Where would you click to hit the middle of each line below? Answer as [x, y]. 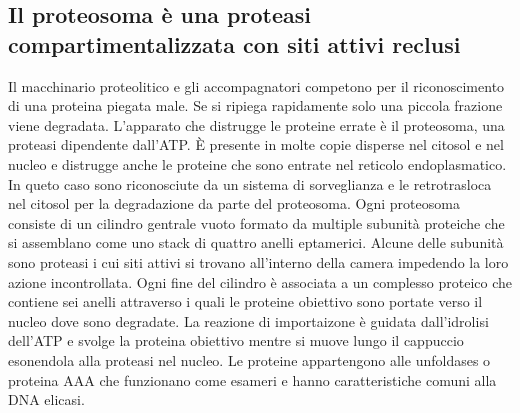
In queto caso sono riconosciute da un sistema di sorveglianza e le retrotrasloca [250, 183]
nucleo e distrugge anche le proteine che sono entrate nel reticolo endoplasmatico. [257, 163]
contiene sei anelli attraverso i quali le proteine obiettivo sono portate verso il [245, 301]
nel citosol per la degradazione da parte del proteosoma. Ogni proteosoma [234, 203]
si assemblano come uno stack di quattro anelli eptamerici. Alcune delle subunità [256, 242]
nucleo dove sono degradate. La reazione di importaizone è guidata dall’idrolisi [248, 320]
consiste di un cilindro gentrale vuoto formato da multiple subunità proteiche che [256, 222]
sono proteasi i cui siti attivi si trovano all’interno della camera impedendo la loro [258, 261]
